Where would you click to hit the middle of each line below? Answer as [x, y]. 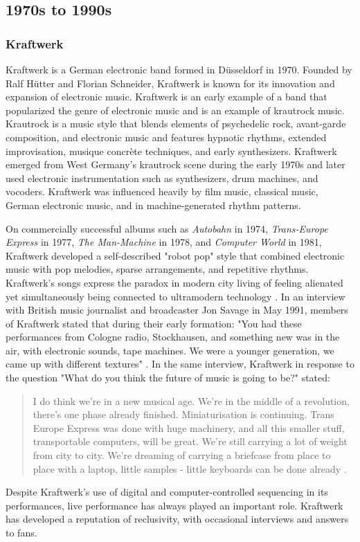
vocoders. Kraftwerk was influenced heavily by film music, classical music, [162, 191]
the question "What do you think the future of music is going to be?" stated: [168, 378]
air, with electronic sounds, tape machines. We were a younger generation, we [170, 350]
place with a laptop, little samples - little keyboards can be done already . [190, 468]
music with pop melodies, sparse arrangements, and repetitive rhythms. [157, 269]
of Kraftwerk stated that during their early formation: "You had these [154, 323]
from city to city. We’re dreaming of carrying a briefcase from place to [182, 455]
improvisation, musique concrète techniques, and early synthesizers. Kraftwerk [171, 151]
